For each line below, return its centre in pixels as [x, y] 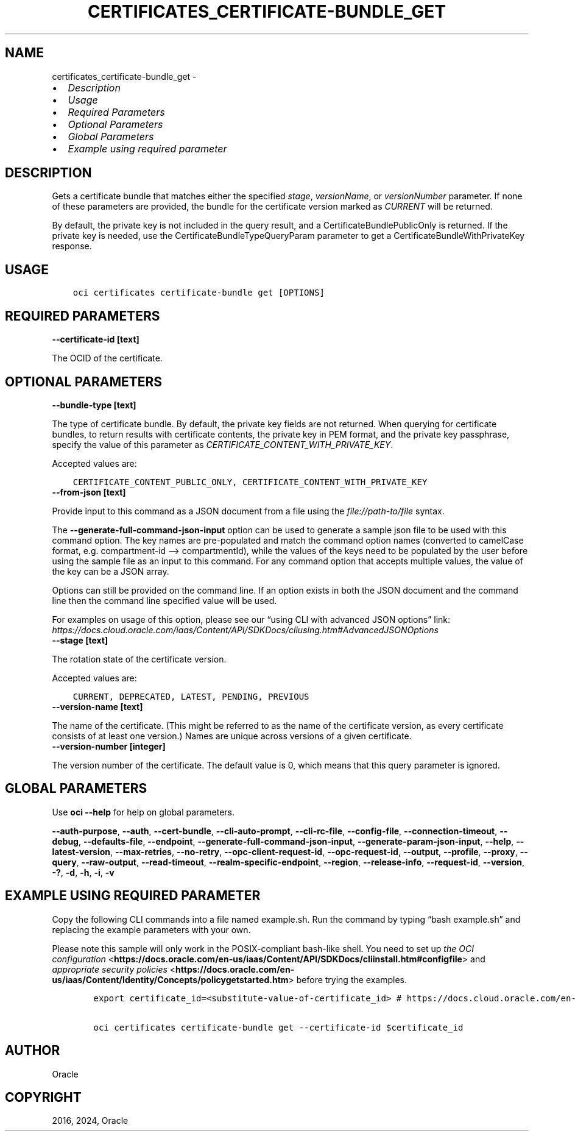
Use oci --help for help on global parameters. [143, 812]
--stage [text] [80, 640]
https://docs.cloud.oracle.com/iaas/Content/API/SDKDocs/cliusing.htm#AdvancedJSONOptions [245, 630]
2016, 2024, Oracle [90, 1121]
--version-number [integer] [109, 746]
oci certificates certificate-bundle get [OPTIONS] [199, 293]
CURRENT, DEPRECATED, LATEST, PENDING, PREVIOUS [191, 696]
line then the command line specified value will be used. [164, 600]
